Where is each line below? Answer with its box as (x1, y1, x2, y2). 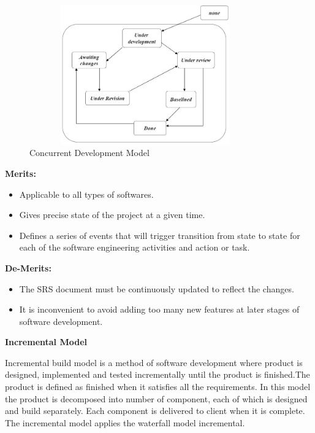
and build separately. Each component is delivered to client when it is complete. (5, 404, 305, 417)
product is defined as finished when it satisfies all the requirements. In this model (5, 380, 311, 393)
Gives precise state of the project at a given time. (19, 208, 205, 221)
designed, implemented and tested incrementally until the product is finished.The (5, 368, 310, 381)
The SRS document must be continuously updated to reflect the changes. (19, 282, 294, 295)
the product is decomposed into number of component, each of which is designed (5, 392, 308, 405)
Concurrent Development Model (29, 146, 150, 159)
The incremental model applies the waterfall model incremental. (5, 416, 245, 429)
